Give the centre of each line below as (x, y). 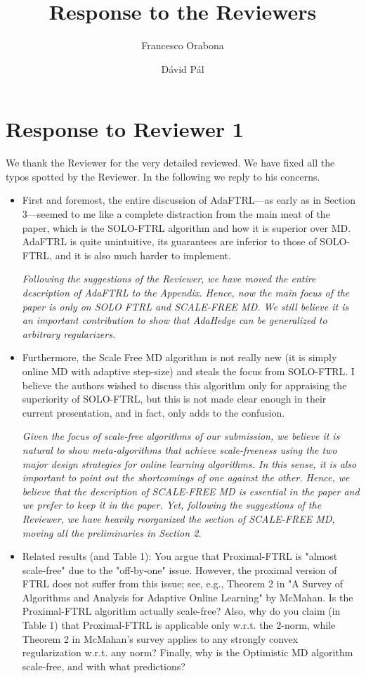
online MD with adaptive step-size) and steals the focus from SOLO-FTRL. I (188, 371)
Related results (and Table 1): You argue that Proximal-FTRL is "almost (180, 556)
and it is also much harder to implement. (143, 255)
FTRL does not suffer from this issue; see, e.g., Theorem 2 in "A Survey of (183, 584)
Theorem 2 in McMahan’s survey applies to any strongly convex (160, 638)
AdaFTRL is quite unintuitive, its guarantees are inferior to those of (169, 241)
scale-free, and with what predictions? (104, 666)
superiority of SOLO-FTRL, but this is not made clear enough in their (174, 399)
